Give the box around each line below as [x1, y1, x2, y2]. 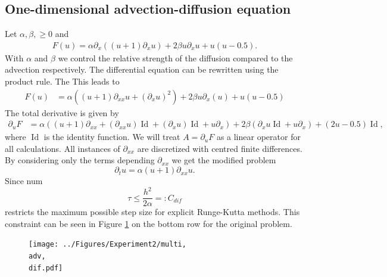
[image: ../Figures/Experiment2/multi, [29, 240, 186, 249]
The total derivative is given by [5, 106, 119, 119]
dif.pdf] [29, 263, 63, 272]
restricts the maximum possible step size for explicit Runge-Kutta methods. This [5, 206, 300, 218]
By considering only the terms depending [5, 154, 155, 166]
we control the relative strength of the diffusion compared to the [58, 51, 293, 64]
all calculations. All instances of [5, 142, 120, 154]
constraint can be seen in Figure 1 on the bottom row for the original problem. [5, 217, 292, 229]
